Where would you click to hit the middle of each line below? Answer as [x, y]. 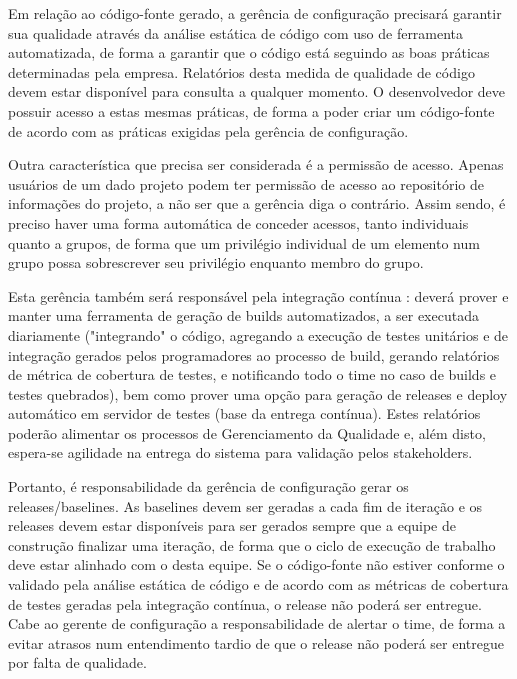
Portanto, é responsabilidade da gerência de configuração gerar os [208, 486]
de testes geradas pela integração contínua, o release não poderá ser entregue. [245, 603]
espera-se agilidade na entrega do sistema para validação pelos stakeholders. [240, 452]
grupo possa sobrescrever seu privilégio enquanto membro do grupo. [216, 262]
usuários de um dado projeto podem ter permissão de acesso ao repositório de [246, 183]
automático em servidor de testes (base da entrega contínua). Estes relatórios [244, 413]
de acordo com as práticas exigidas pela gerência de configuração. [208, 130]
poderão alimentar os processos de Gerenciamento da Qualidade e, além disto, [247, 432]
